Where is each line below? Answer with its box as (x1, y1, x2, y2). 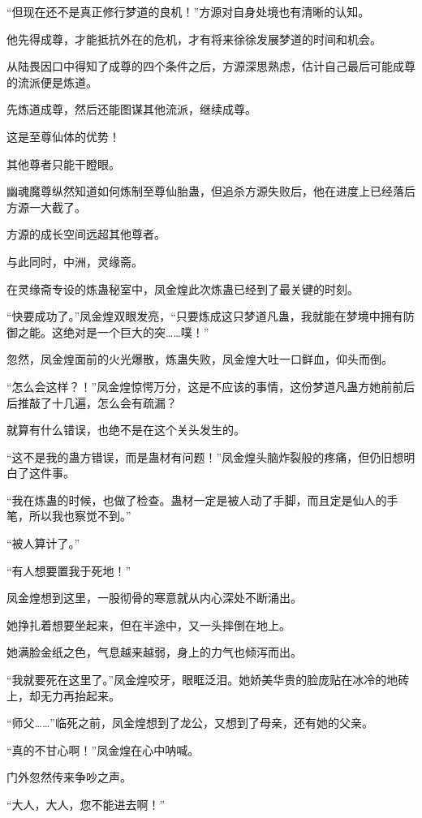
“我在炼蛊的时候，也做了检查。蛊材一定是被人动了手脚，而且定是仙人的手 (6, 491, 398, 508)
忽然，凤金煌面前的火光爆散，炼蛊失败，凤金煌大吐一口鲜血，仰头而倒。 (6, 351, 393, 368)
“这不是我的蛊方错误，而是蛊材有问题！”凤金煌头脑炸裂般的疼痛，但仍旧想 (6, 448, 404, 465)
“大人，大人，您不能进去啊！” (6, 796, 166, 812)
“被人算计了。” (6, 535, 80, 552)
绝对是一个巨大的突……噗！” (62, 323, 209, 340)
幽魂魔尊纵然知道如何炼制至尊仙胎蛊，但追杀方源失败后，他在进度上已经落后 (6, 183, 416, 200)
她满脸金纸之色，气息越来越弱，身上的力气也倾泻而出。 (6, 644, 302, 661)
